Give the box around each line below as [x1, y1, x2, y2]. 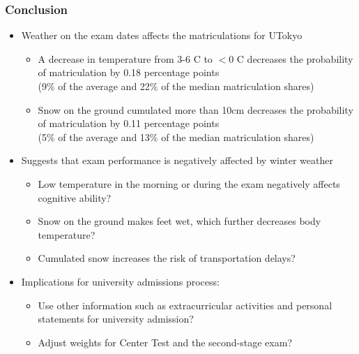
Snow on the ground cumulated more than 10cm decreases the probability [38, 102, 353, 117]
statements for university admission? [38, 311, 194, 326]
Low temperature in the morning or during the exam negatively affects [38, 176, 340, 191]
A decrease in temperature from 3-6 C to [38, 51, 213, 66]
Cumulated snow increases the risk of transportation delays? [38, 251, 296, 265]
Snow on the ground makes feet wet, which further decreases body [38, 214, 321, 228]
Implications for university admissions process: [21, 274, 220, 288]
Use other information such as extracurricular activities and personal [38, 297, 333, 312]
